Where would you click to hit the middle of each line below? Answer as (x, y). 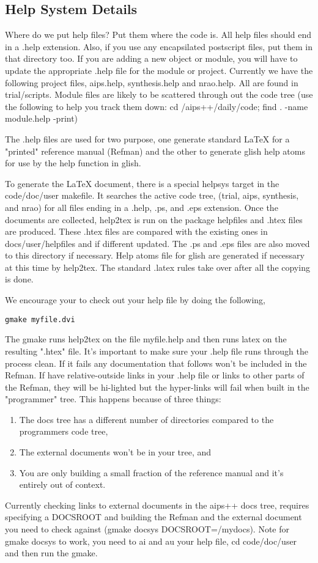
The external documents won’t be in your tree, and (115, 452)
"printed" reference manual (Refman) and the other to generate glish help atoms (155, 151)
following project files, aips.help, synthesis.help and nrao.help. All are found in (152, 82)
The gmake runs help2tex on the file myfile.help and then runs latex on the (146, 339)
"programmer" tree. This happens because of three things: (113, 399)
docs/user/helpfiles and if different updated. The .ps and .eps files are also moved (157, 243)
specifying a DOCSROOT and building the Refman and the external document (153, 517)
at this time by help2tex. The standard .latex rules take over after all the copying (157, 267)
